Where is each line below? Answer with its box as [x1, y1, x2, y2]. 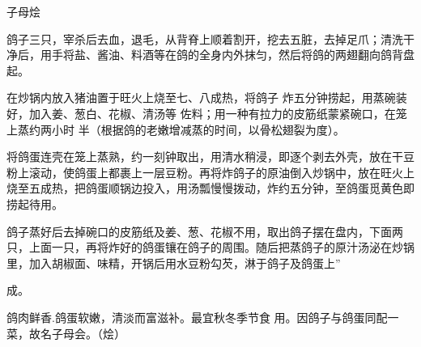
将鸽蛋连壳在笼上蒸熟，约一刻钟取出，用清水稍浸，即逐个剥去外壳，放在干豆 [6, 148, 415, 165]
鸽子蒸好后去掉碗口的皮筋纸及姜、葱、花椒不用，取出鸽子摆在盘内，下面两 [6, 222, 403, 239]
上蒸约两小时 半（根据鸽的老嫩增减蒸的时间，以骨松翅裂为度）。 [6, 121, 345, 138]
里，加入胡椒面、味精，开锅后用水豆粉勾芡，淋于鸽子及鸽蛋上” [6, 254, 341, 271]
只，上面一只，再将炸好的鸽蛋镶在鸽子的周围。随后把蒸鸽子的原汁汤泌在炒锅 [6, 239, 415, 256]
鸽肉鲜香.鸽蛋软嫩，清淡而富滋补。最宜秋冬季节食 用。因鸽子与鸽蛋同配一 [6, 308, 399, 325]
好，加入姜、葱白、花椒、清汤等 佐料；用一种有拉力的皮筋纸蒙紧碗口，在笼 [6, 104, 407, 121]
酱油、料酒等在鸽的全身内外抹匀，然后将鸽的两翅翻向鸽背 [96, 46, 403, 63]
